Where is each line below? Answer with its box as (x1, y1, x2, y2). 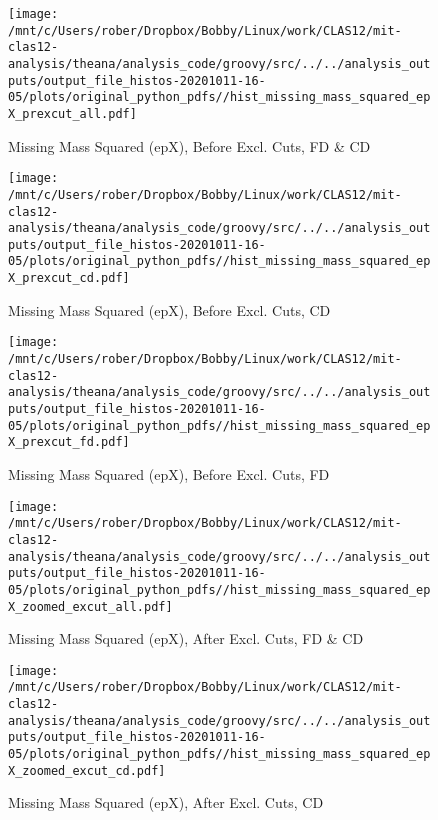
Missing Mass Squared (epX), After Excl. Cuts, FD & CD (8, 628, 364, 649)
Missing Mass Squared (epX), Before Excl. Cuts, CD (8, 299, 331, 320)
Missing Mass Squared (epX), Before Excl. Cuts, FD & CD (8, 135, 371, 156)
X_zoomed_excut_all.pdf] (8, 599, 173, 614)
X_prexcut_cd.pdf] (8, 271, 130, 286)
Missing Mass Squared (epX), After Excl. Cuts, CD (8, 792, 324, 813)
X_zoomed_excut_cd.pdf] (8, 763, 166, 778)
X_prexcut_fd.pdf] (8, 435, 130, 450)
